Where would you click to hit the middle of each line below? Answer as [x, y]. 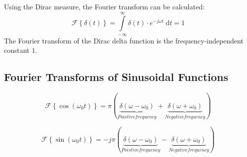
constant [17, 50]
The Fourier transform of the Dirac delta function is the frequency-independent [124, 40]
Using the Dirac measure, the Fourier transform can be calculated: [104, 6]
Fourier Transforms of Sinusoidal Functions [116, 77]
